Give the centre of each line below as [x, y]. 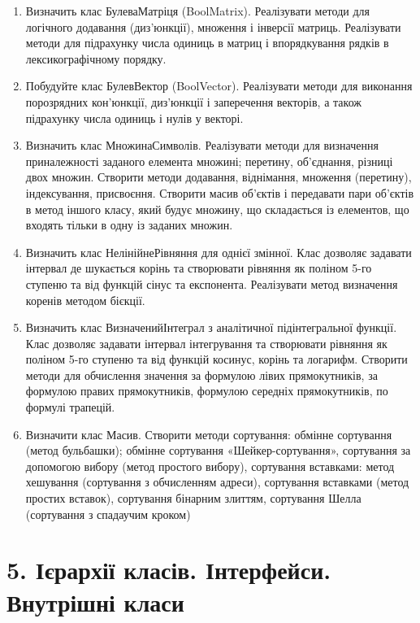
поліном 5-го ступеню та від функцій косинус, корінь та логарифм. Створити [216, 359]
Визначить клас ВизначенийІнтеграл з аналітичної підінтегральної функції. [211, 327]
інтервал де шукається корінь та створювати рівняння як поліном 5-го [199, 268]
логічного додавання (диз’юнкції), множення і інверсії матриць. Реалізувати [213, 26]
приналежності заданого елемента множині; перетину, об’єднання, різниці [209, 161]
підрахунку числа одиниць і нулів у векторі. [134, 118]
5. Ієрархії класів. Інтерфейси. [169, 570]
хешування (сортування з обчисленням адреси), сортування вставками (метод [217, 482]
